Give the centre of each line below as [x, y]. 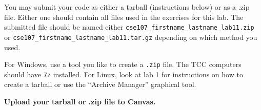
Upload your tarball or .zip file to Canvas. [80, 101]
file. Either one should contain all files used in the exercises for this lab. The [124, 17]
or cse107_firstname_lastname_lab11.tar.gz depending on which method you [131, 37]
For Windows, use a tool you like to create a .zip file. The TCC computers [123, 64]
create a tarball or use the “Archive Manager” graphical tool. [100, 84]
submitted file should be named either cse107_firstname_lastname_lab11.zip [129, 27]
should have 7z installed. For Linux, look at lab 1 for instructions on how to [124, 74]
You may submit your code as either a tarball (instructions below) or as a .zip [127, 7]
